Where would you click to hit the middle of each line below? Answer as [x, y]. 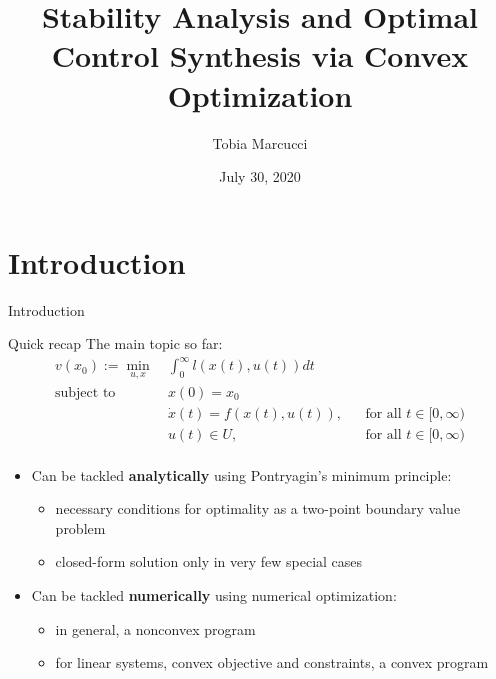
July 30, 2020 [260, 176]
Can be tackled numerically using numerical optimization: [214, 595]
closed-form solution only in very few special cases [209, 561]
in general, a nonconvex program [155, 628]
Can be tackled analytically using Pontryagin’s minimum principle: [241, 474]
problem [80, 527]
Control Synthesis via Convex [260, 55]
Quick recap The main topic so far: [115, 343]
